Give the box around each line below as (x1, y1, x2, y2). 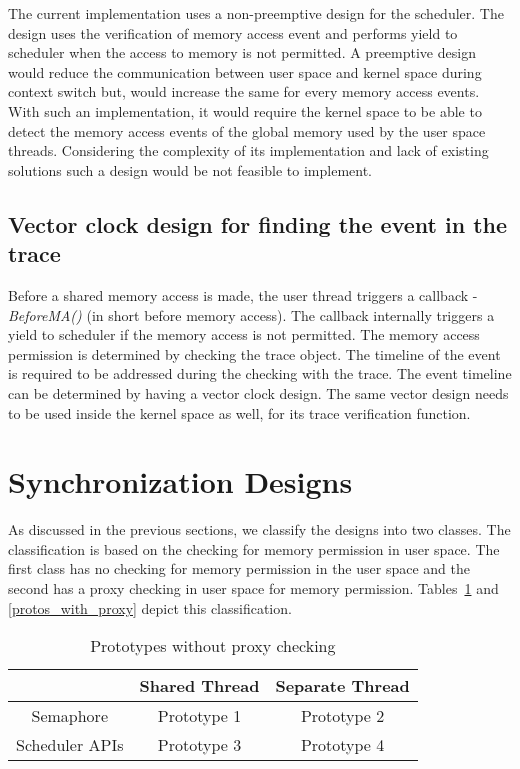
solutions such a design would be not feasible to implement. (8, 159, 372, 180)
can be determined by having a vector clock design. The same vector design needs (8, 382, 509, 403)
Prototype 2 (300, 704, 385, 728)
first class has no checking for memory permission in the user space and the (8, 558, 470, 579)
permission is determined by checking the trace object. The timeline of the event (8, 343, 501, 364)
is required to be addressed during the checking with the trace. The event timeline (8, 363, 512, 384)
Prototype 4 (300, 733, 385, 757)
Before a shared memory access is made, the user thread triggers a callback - (8, 284, 478, 305)
